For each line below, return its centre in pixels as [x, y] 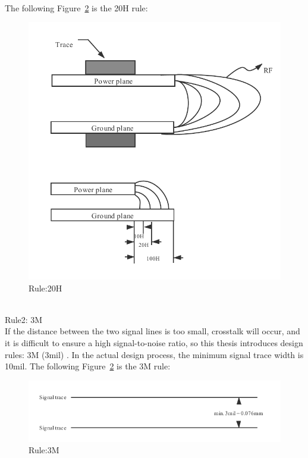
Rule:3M [44, 450]
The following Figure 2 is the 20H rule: [76, 7]
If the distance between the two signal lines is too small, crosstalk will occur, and [153, 331]
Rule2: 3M [24, 319]
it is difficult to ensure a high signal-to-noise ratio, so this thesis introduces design [154, 342]
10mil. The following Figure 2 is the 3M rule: [88, 366]
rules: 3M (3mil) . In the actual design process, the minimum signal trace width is [154, 354]
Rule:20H [45, 288]
